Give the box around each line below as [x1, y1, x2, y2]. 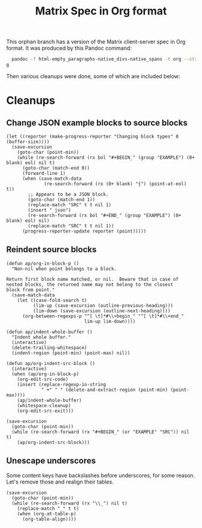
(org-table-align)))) [22, 516, 77, 522]
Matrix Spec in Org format [35, 4, 167, 18]
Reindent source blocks [6, 245, 97, 255]
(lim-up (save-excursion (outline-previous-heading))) [32, 302, 173, 309]
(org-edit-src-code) [17, 376, 69, 382]
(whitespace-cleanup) [17, 402, 71, 408]
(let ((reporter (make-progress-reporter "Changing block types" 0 [6, 134, 179, 140]
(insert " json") [28, 207, 71, 213]
